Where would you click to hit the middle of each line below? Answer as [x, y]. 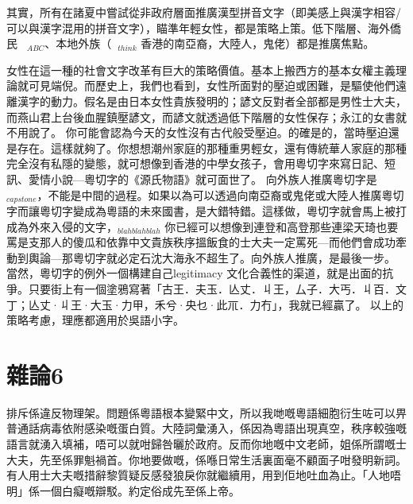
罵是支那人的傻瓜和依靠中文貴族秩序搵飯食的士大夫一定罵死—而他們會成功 [201, 242]
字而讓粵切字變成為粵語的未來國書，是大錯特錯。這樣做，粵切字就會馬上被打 [206, 210]
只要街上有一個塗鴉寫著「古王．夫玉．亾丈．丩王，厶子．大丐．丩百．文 [217, 288]
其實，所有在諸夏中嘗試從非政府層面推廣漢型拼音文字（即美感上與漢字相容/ [204, 12]
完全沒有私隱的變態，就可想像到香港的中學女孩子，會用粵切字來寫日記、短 [201, 163]
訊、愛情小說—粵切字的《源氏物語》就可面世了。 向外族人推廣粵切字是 [192, 178]
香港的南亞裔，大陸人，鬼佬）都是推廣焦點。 [258, 43]
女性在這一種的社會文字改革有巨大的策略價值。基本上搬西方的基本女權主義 [201, 70]
